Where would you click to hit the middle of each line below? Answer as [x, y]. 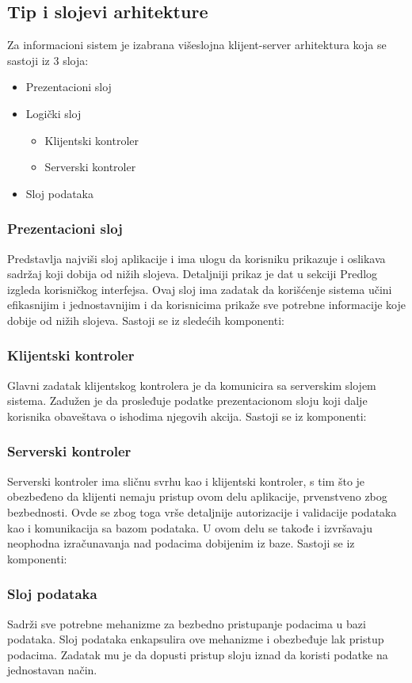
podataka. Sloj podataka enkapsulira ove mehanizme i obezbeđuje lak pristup [196, 639]
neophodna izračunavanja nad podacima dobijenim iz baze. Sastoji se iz [181, 543]
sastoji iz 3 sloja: [48, 60]
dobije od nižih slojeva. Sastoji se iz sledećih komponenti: [146, 320]
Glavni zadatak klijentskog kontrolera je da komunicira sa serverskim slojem [192, 385]
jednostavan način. [52, 670]
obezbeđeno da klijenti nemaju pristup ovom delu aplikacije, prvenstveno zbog [197, 496]
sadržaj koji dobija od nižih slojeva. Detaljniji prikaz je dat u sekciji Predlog [193, 274]
